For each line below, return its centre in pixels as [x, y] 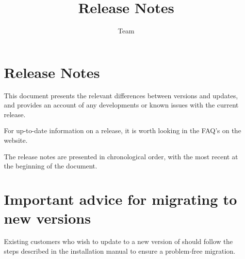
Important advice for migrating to [121, 199]
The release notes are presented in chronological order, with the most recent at [121, 156]
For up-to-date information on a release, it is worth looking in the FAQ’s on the [122, 130]
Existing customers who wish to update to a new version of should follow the [118, 241]
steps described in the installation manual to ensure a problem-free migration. [120, 251]
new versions [48, 218]
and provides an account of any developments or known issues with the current [121, 105]
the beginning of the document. [51, 166]
